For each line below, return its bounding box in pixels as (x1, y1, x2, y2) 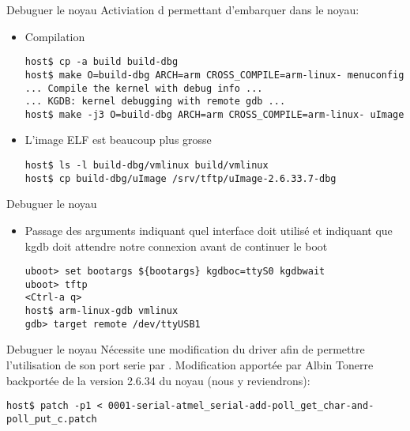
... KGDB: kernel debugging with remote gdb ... (24, 96, 286, 108)
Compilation (24, 28, 85, 44)
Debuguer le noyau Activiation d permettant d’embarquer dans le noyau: (6, 2, 359, 17)
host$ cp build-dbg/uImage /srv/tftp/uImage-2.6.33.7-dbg (24, 172, 337, 184)
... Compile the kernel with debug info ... (24, 82, 263, 94)
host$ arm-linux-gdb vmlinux (24, 305, 179, 317)
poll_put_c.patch (6, 413, 97, 425)
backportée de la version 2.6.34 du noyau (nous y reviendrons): (6, 372, 310, 388)
